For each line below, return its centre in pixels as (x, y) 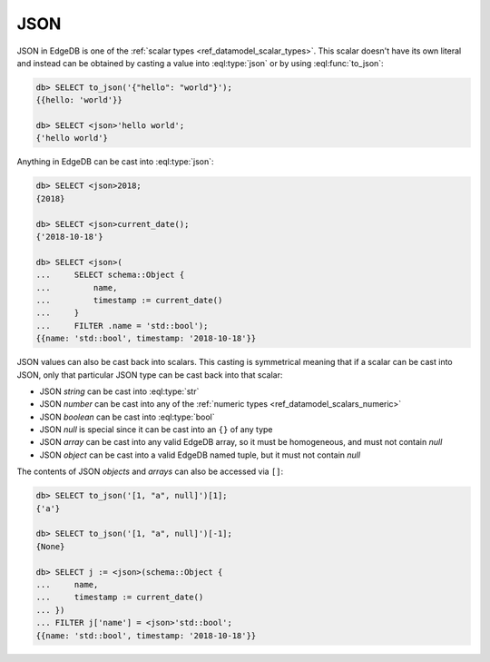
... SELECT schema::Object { (110, 275)
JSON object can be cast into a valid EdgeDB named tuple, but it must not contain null (200, 455)
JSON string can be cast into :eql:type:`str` (119, 391)
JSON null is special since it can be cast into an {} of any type (156, 430)
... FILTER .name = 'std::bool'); (122, 326)
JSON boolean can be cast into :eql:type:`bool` (127, 417)
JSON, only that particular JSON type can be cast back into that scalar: (150, 375)
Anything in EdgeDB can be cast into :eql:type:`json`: (115, 162)
